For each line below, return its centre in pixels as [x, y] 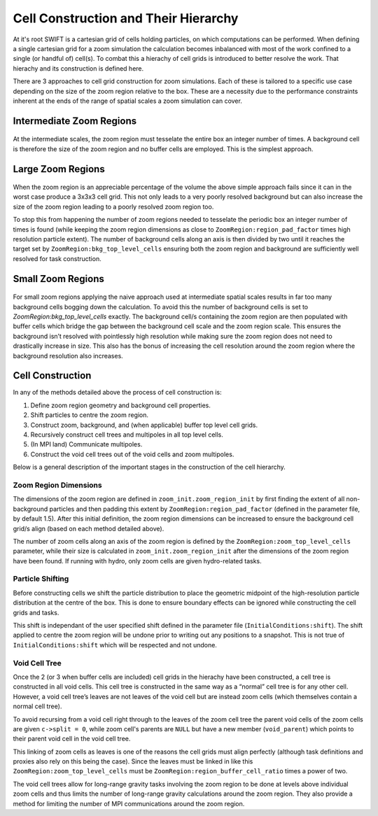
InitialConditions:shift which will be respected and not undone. [115, 645]
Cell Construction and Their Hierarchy [126, 18]
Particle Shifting [41, 579]
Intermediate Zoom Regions [75, 121]
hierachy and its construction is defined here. [78, 68]
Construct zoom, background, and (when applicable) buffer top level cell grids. [144, 425]
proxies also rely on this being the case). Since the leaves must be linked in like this [133, 761]
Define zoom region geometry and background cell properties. [121, 405]
